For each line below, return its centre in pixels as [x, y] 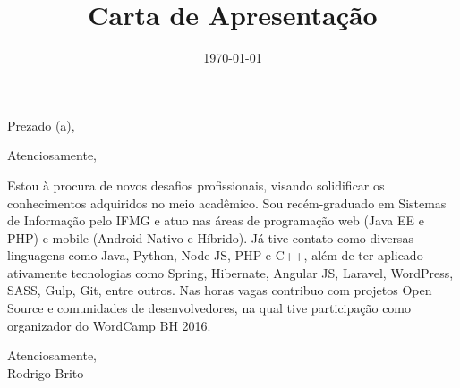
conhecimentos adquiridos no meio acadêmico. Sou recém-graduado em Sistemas [227, 202]
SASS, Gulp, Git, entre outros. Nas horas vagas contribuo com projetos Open [220, 290]
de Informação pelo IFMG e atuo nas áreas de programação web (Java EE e [216, 220]
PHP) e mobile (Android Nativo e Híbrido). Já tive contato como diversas [210, 237]
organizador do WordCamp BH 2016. [109, 325]
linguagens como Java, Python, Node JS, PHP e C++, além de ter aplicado [215, 255]
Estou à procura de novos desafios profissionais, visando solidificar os [196, 185]
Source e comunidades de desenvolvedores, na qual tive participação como [209, 308]
